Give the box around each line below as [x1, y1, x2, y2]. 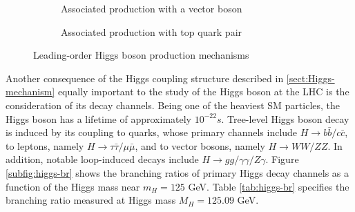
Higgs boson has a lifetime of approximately [6, 111, 191, 126]
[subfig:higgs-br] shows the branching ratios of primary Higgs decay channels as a [6, 165, 349, 180]
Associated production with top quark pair [61, 24, 242, 39]
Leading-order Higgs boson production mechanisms [33, 48, 249, 62]
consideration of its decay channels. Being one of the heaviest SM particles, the [6, 97, 340, 112]
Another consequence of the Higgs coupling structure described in [6, 70, 284, 85]
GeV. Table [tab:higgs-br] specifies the [188, 179, 349, 193]
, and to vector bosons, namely [135, 138, 265, 153]
